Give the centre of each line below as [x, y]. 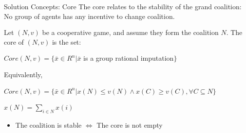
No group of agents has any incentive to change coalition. [89, 16]
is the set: [66, 42]
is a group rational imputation [129, 58]
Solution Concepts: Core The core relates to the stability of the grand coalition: [123, 6]
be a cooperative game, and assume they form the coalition [130, 32]
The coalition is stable [48, 125]
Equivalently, [23, 74]
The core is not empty [130, 125]
